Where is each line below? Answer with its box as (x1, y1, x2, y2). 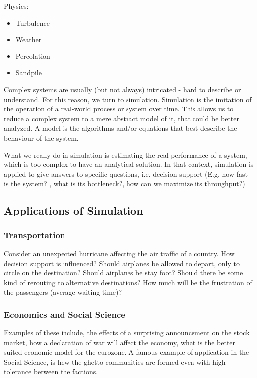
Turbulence (15, 17, 50, 28)
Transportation (4, 228, 65, 241)
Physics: (4, 1, 29, 11)
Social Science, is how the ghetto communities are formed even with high (4, 356, 226, 367)
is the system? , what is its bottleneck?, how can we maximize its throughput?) (4, 178, 245, 189)
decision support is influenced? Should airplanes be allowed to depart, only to (4, 258, 240, 268)
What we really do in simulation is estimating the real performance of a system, (4, 149, 247, 160)
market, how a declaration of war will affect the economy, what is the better (4, 337, 236, 347)
